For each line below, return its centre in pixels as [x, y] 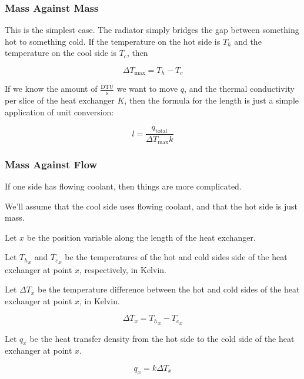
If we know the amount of [51, 89]
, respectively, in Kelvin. [123, 269]
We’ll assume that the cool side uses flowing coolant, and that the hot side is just [151, 206]
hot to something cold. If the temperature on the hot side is [113, 41]
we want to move [147, 89]
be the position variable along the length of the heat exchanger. [141, 237]
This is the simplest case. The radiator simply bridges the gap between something [152, 30]
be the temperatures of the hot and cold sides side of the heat [176, 257]
